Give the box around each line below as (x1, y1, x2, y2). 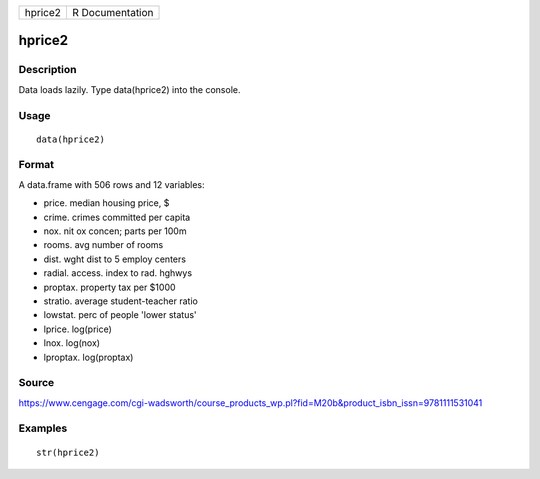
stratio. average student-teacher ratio (43, 295, 199, 307)
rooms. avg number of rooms (43, 239, 164, 251)
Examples (18, 421, 68, 435)
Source (18, 376, 55, 390)
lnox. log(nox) (43, 337, 100, 349)
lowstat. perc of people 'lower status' (43, 309, 197, 321)
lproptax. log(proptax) (43, 351, 134, 363)
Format (18, 158, 55, 172)
